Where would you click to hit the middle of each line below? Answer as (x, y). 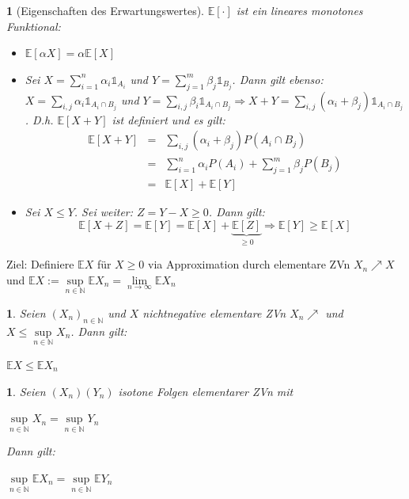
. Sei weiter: (104, 212)
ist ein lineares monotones (299, 10)
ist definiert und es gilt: (169, 119)
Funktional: (34, 26)
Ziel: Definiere (40, 264)
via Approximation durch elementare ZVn (249, 264)
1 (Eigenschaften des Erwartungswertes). (105, 10)
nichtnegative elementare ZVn (214, 312)
